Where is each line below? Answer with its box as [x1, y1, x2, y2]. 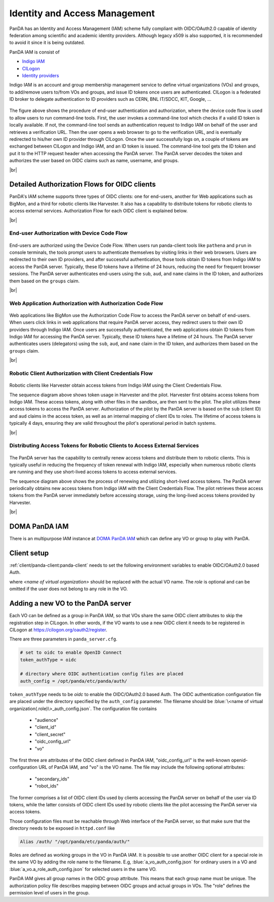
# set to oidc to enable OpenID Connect [20, 650, 122, 656]
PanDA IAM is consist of [9, 49, 60, 55]
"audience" [35, 717, 58, 723]
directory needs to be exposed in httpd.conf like [9, 825, 115, 831]
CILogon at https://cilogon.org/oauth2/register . [9, 626, 108, 633]
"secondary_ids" [35, 776, 70, 782]
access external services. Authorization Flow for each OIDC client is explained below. [9, 208, 188, 214]
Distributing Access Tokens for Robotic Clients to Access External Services [9, 442, 199, 449]
